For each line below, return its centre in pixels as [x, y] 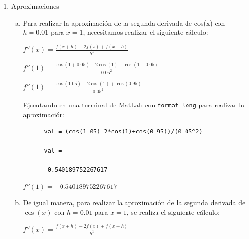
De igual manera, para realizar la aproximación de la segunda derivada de [134, 202]
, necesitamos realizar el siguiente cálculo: [145, 32]
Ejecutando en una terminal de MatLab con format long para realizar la [134, 105]
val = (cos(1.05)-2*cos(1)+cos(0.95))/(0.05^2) [123, 131]
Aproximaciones [35, 6]
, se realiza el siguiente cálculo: [173, 212]
